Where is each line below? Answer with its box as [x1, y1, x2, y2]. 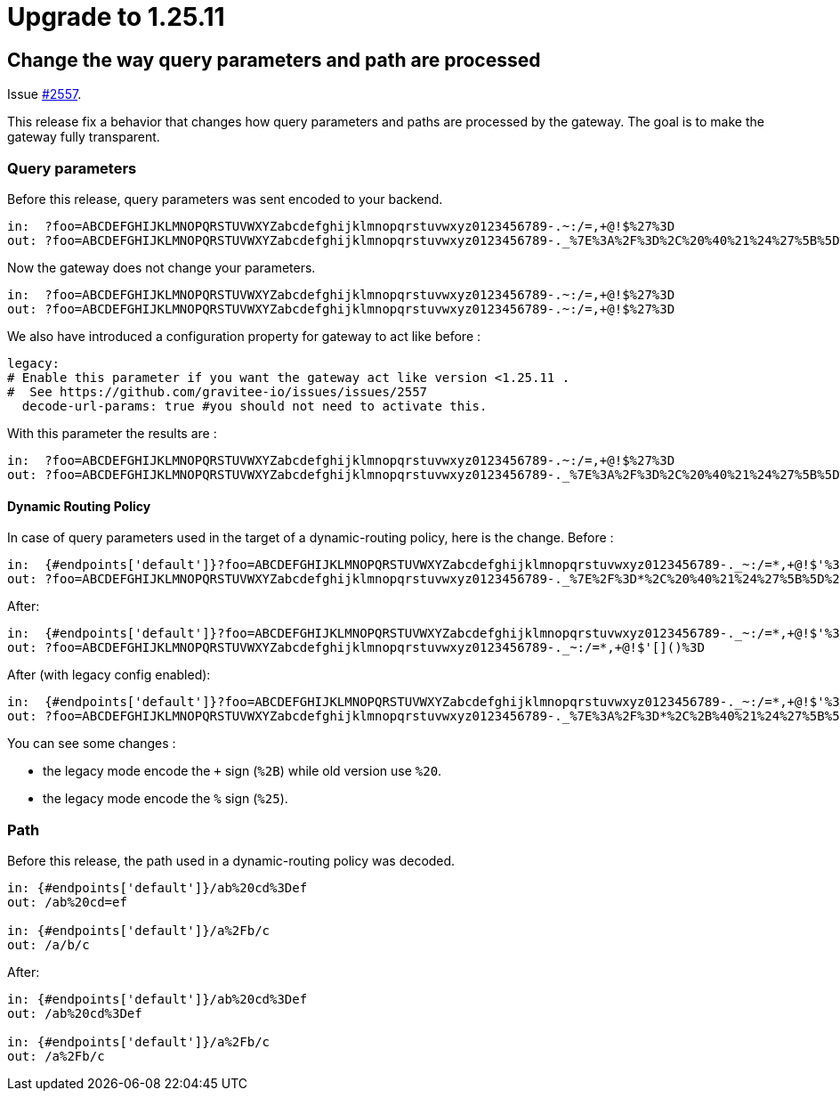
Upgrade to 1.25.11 [7, 2, 225, 32]
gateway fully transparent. [7, 129, 160, 145]
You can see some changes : [7, 736, 176, 752]
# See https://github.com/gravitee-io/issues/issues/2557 [7, 384, 428, 399]
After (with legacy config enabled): [7, 667, 211, 683]
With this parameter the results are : [7, 425, 217, 441]
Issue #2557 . [7, 86, 82, 102]
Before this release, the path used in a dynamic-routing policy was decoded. [7, 852, 456, 868]
